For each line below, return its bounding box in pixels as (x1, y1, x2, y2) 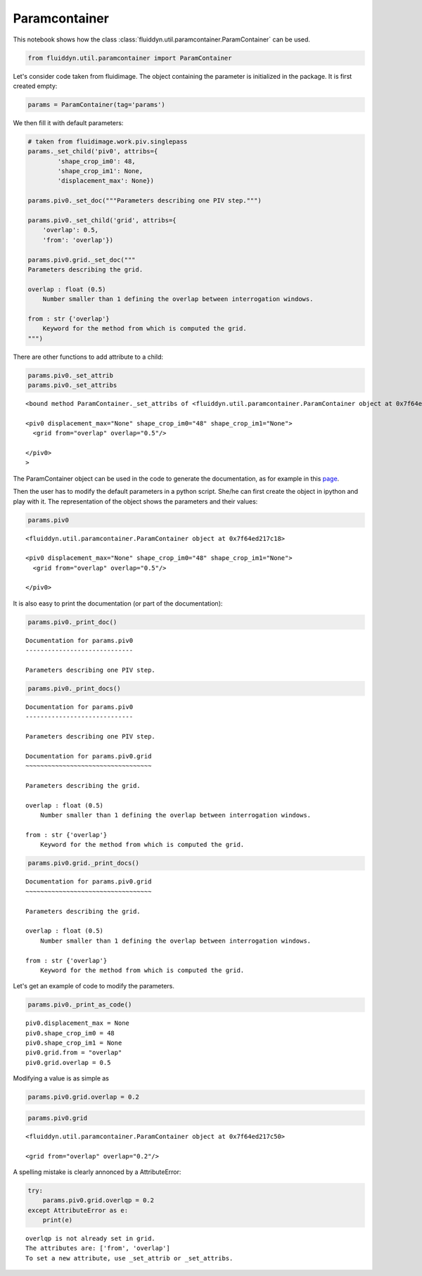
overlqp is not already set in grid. (25, 1234, 156, 1243)
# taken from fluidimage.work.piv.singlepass (27, 137, 188, 146)
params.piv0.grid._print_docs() (27, 859, 140, 867)
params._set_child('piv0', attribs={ (27, 148, 158, 155)
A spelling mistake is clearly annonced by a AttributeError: (13, 1168, 181, 1176)
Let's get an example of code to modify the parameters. (13, 982, 175, 990)
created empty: (13, 82, 58, 90)
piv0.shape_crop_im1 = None (25, 1039, 122, 1047)
